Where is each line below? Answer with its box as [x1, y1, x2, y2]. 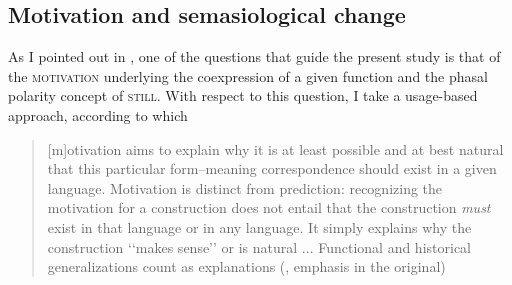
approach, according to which [8, 104, 188, 125]
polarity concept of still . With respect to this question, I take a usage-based [8, 85, 478, 106]
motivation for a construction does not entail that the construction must [47, 197, 491, 218]
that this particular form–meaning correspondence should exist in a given [47, 158, 497, 179]
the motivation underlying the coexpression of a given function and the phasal [8, 65, 488, 86]
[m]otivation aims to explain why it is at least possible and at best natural [47, 138, 504, 159]
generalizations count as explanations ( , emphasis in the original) [47, 256, 446, 277]
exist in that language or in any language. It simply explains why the [47, 216, 472, 237]
